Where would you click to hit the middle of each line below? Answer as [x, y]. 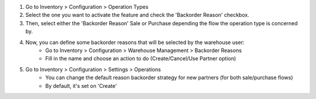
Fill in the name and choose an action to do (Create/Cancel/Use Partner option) [141, 59]
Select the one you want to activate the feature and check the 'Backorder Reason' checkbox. [138, 15]
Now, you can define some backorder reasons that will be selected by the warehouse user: [135, 42]
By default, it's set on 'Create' [81, 86]
